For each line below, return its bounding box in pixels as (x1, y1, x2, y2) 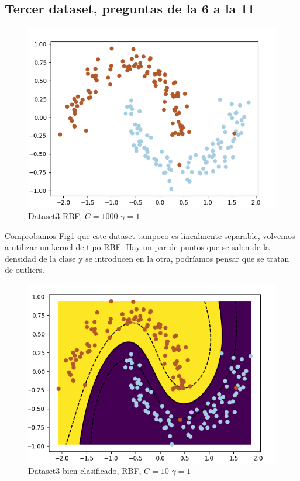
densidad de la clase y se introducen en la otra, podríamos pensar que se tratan (5, 252, 289, 264)
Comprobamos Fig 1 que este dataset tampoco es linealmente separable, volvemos (5, 229, 295, 241)
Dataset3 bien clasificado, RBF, (28, 465, 142, 477)
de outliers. (5, 264, 44, 276)
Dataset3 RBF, (28, 209, 82, 222)
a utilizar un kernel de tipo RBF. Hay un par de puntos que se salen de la (5, 241, 270, 253)
